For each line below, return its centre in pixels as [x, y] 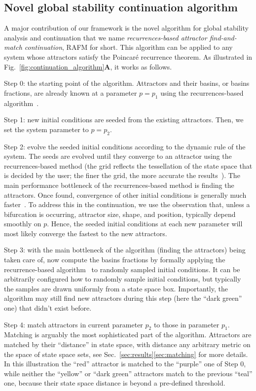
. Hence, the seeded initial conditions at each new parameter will [145, 224]
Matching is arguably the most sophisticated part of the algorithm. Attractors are [128, 335]
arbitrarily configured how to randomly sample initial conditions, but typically [123, 279]
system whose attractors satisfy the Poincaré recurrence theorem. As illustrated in [128, 56]
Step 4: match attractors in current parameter [73, 324]
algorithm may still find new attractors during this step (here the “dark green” [123, 298]
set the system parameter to [46, 129]
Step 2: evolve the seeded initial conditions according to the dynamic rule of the [125, 146]
